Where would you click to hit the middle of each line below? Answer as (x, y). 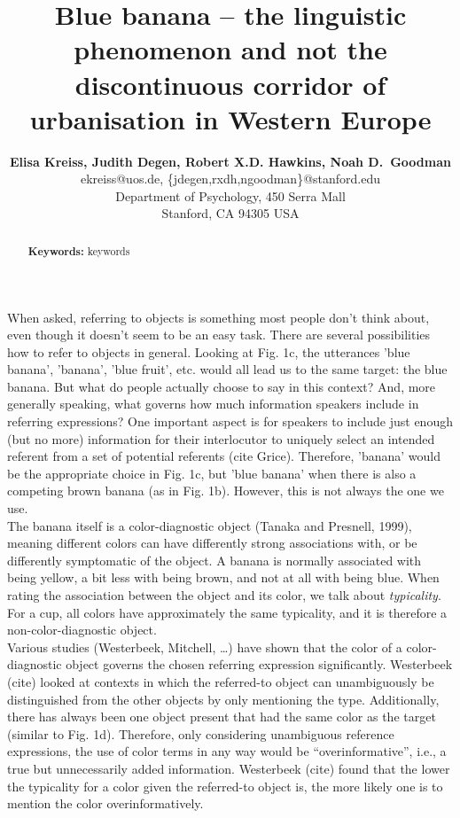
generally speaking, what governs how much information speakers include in (213, 404)
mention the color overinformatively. (105, 803)
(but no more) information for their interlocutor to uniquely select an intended (221, 438)
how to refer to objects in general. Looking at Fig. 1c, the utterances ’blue (209, 351)
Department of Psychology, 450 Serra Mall (230, 195)
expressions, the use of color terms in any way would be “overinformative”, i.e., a (227, 751)
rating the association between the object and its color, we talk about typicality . (224, 595)
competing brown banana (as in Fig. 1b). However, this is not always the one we (226, 491)
